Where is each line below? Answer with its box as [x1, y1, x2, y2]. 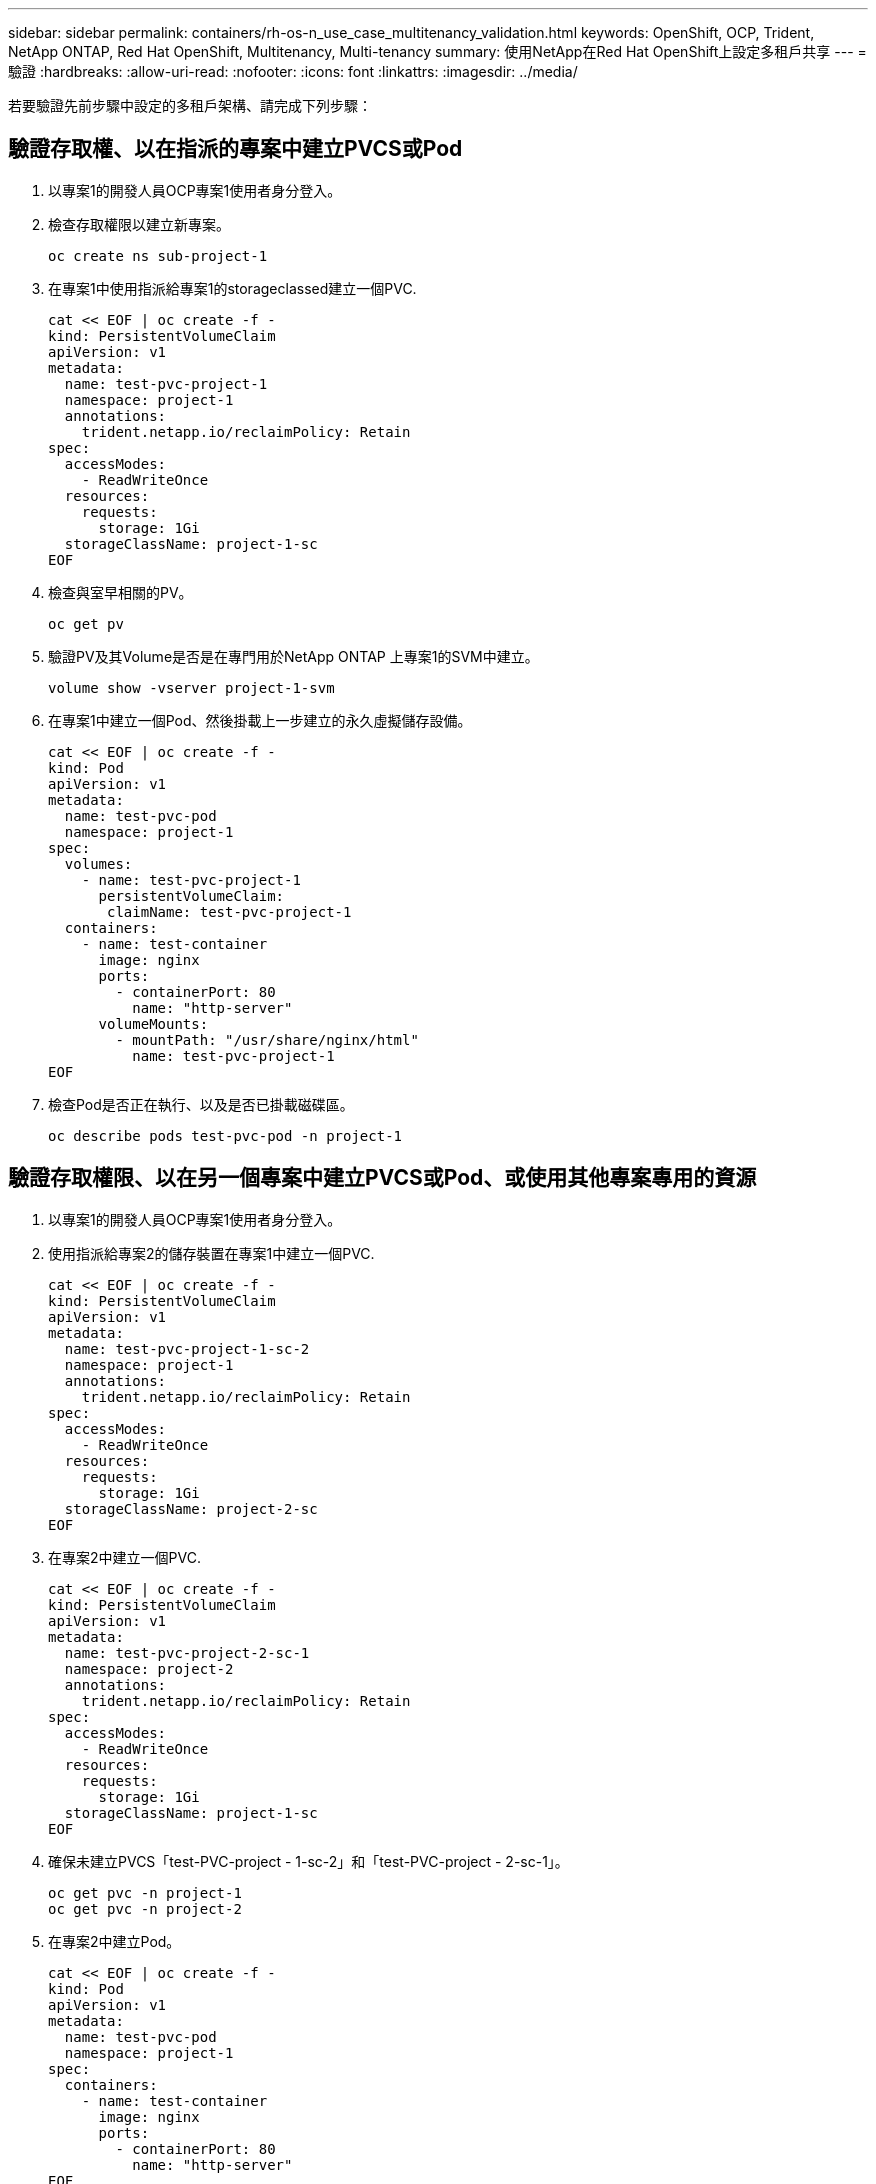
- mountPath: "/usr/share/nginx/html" [115, 1031, 419, 1048]
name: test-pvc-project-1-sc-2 [64, 1340, 310, 1357]
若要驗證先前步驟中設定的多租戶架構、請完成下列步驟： [8, 97, 372, 114]
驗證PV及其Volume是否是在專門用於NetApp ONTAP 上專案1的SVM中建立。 [48, 647, 539, 665]
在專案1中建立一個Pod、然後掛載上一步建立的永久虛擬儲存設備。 [48, 711, 472, 729]
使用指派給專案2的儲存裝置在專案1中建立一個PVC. [48, 1244, 375, 1262]
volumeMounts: [98, 1015, 209, 1032]
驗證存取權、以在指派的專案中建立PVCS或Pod [8, 136, 463, 162]
